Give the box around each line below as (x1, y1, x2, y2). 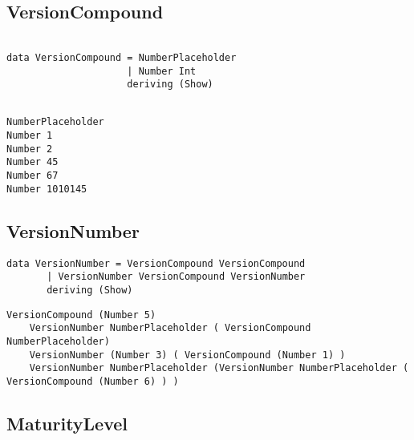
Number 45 (6, 156, 59, 168)
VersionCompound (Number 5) (6, 309, 156, 321)
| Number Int (127, 65, 197, 77)
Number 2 (6, 143, 53, 155)
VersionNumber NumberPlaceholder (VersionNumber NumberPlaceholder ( (29, 362, 409, 374)
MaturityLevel (6, 410, 128, 435)
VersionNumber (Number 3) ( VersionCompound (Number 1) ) (29, 349, 346, 361)
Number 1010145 (6, 183, 87, 195)
